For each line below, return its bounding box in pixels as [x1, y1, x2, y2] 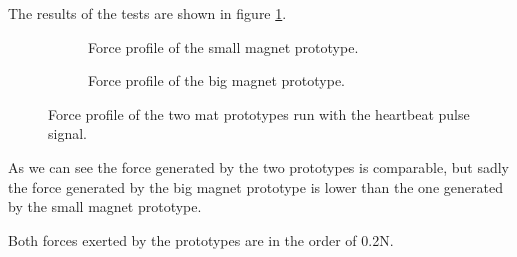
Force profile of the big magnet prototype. [88, 70, 345, 91]
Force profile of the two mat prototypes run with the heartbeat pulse [48, 103, 470, 124]
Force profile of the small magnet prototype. [88, 36, 359, 57]
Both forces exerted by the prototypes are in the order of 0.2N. [8, 229, 394, 250]
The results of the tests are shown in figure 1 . [8, 3, 287, 23]
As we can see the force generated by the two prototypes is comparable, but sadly [8, 156, 509, 177]
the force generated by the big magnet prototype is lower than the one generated [8, 176, 503, 197]
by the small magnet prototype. [8, 196, 202, 217]
